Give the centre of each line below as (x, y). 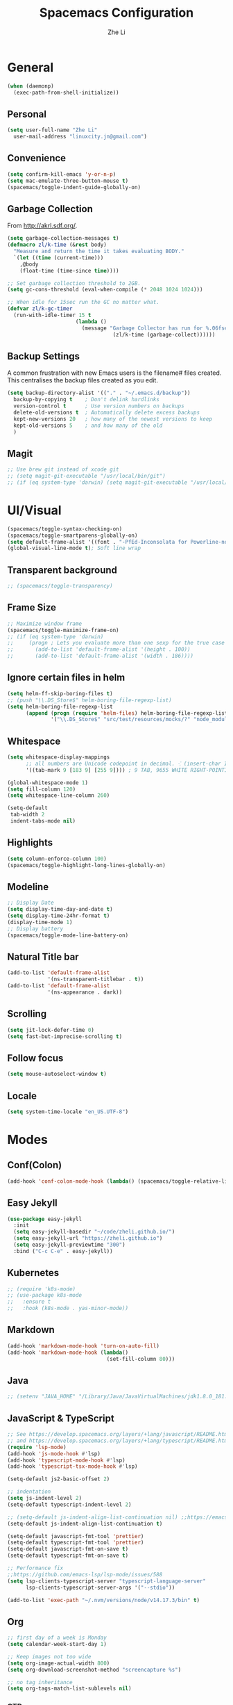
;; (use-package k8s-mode (44, 1295)
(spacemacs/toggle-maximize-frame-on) (63, 630)
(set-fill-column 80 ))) (141, 1359)
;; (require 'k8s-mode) (42, 1289)
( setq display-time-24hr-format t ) (59, 916)
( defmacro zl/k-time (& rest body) (57, 245)
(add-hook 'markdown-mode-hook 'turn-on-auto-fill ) (83, 1346)
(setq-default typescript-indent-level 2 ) (69, 1504)
